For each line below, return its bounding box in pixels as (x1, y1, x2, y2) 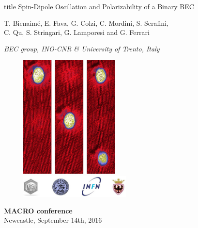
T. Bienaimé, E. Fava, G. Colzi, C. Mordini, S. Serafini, (4, 17, 168, 28)
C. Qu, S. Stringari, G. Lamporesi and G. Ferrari (4, 27, 150, 37)
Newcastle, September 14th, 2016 (4, 215, 102, 225)
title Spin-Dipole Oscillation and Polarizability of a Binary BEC (4, 1, 194, 11)
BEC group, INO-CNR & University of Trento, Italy (4, 43, 160, 53)
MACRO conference (4, 205, 73, 215)
